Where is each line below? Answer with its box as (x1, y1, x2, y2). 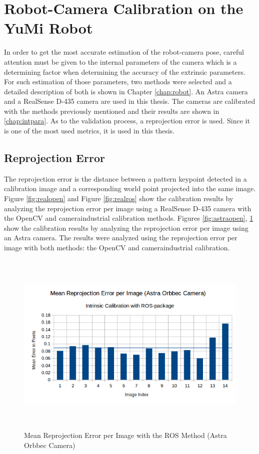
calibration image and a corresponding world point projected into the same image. (4, 183, 256, 194)
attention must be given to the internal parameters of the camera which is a (4, 56, 237, 67)
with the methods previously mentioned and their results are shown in (4, 105, 219, 116)
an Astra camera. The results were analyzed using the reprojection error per (4, 232, 237, 243)
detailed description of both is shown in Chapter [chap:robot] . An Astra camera (4, 86, 248, 96)
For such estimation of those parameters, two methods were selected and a (4, 76, 232, 87)
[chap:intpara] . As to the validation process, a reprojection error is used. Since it (4, 115, 250, 126)
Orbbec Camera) (24, 439, 75, 450)
